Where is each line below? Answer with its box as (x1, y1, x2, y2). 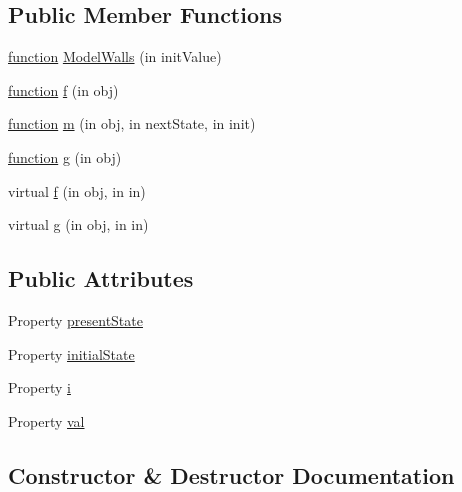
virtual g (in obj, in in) (8, 214, 149, 235)
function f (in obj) (8, 79, 119, 100)
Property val (8, 410, 85, 431)
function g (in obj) (8, 146, 122, 167)
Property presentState (8, 309, 143, 330)
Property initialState (8, 343, 135, 364)
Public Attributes (8, 263, 194, 294)
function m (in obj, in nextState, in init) (8, 113, 256, 134)
